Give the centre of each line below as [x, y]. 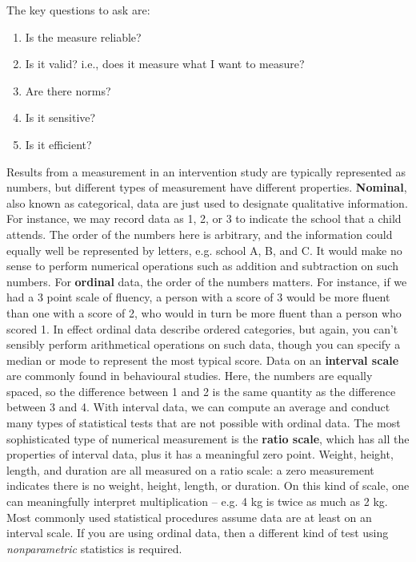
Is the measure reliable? [83, 36]
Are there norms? [68, 90]
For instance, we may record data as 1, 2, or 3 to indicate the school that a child [204, 218]
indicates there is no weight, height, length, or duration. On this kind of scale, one [208, 485]
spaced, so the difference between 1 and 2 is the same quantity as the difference [201, 391]
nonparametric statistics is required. [94, 548]
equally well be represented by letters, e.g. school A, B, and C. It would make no [204, 250]
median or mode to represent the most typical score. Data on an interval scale [203, 360]
